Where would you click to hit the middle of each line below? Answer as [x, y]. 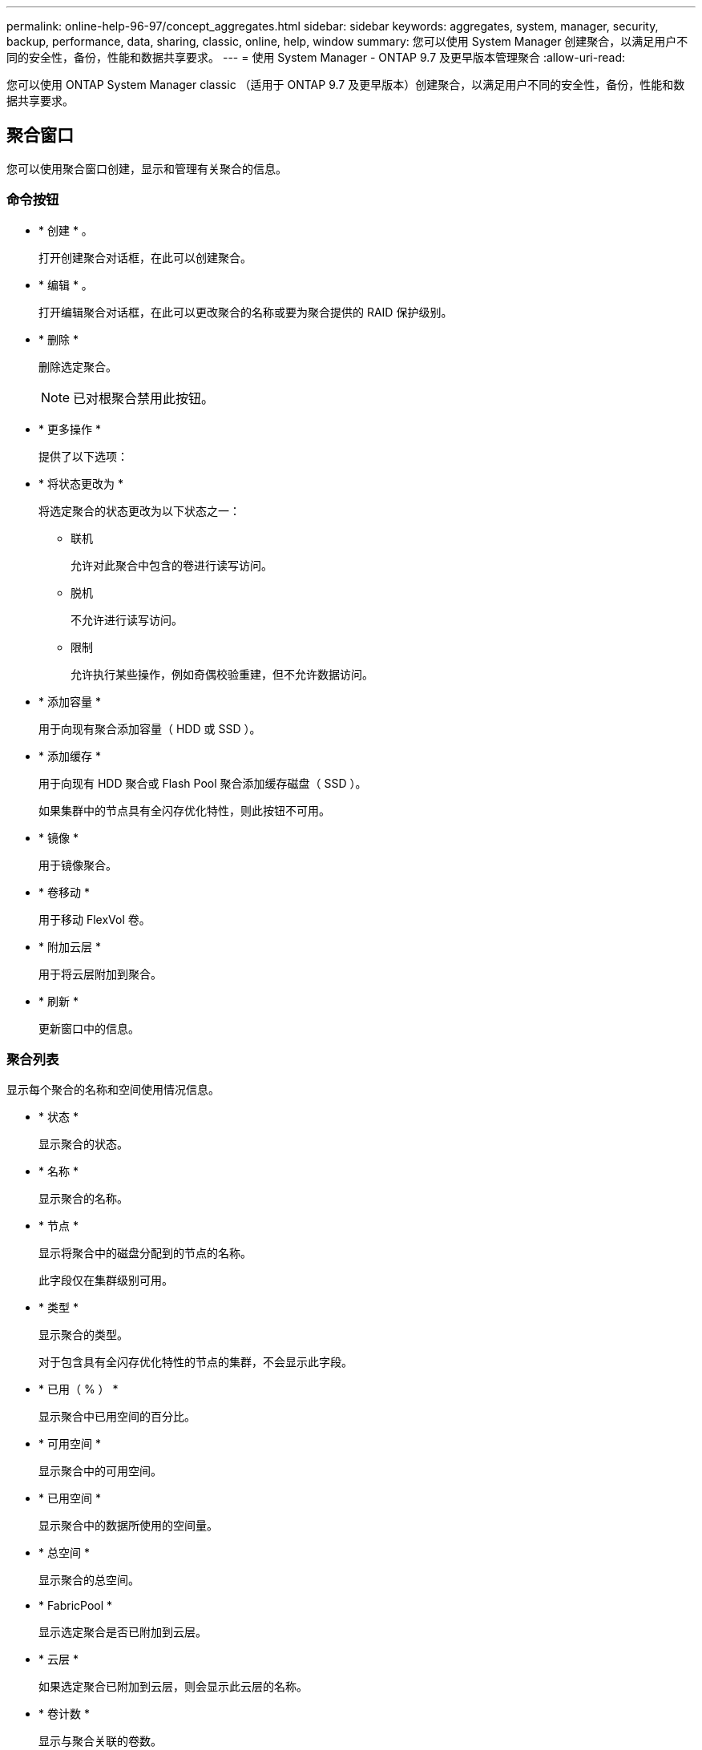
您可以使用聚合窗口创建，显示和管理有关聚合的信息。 [147, 168]
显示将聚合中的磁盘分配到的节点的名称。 [145, 1253]
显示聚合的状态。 [83, 1144]
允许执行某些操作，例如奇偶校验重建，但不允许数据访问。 [222, 674]
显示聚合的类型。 [83, 1335]
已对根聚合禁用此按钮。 [144, 398]
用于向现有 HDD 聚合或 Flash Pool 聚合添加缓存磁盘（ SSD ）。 [203, 783]
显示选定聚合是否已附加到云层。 [123, 1632]
